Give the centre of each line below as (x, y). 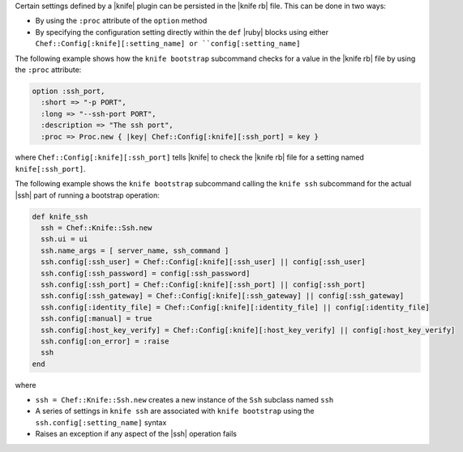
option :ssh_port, (69, 91)
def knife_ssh (60, 216)
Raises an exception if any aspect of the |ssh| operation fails (136, 434)
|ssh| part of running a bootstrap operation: (87, 195)
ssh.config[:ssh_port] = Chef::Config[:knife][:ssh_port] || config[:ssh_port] (204, 284)
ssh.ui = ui (64, 239)
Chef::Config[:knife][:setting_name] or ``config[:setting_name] (168, 44)
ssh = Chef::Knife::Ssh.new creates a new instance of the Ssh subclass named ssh (184, 400)
